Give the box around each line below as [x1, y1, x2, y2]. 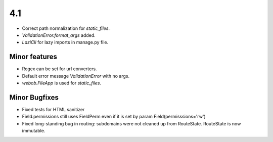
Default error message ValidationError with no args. [22, 73, 130, 79]
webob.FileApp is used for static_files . [22, 80, 102, 86]
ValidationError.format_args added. [22, 32, 96, 38]
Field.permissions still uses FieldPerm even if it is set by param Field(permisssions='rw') [22, 114, 206, 120]
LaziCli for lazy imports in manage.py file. [22, 39, 109, 45]
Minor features [9, 53, 58, 61]
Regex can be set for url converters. [22, 66, 97, 72]
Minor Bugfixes [9, 93, 59, 102]
